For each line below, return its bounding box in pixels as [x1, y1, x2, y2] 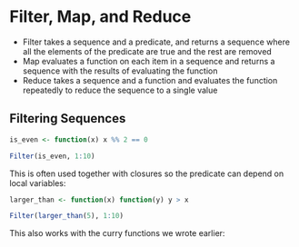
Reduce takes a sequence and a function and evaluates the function [22, 74, 278, 85]
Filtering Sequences [9, 111, 126, 126]
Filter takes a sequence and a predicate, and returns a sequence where [22, 36, 291, 47]
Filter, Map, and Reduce [9, 6, 192, 27]
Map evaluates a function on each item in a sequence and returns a [22, 55, 275, 66]
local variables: [9, 177, 66, 188]
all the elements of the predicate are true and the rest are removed [22, 45, 273, 56]
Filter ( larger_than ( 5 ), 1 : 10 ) [9, 212, 125, 221]
